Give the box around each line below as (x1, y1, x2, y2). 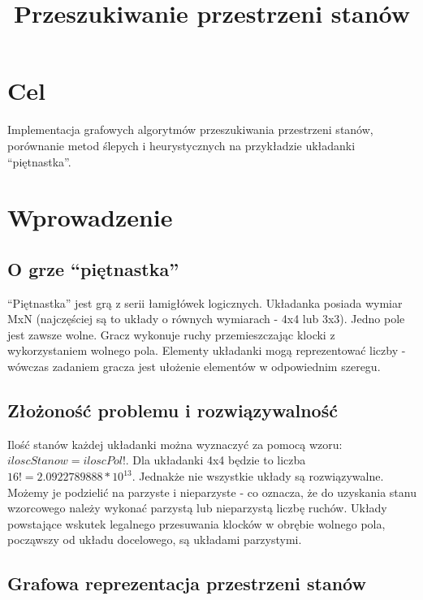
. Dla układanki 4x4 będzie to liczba (125, 451, 306, 468)
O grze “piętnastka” (7, 256, 179, 281)
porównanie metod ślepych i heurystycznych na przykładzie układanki (7, 136, 356, 153)
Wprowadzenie (7, 201, 173, 234)
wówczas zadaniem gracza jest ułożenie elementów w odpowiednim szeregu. (7, 358, 381, 375)
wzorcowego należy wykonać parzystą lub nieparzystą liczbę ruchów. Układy (7, 499, 387, 516)
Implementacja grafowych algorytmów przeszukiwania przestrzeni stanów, (7, 121, 373, 138)
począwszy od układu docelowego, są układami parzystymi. (7, 531, 302, 548)
